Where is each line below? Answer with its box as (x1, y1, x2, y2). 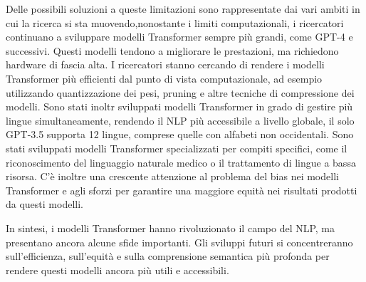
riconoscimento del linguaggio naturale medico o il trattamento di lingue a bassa (6, 155, 356, 169)
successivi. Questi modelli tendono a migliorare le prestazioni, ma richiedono (6, 43, 339, 58)
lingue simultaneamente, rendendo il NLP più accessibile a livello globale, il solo (6, 113, 355, 127)
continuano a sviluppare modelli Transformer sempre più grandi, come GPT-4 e (6, 29, 353, 44)
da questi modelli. (6, 197, 83, 211)
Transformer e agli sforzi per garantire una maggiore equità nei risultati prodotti (6, 182, 357, 197)
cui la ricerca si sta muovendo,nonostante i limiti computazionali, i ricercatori (6, 15, 344, 30)
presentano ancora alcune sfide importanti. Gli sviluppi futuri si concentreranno (6, 234, 353, 249)
